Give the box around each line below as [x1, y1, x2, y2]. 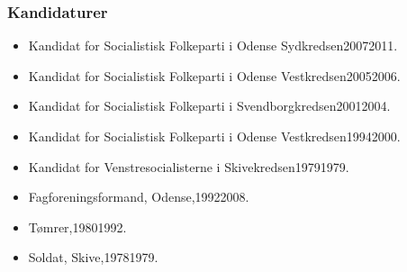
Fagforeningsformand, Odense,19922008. [28, 187, 249, 206]
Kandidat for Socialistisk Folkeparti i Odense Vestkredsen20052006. [28, 66, 401, 85]
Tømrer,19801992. [28, 217, 127, 236]
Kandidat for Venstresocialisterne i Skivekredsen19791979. [28, 157, 349, 176]
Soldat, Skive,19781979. [28, 248, 158, 267]
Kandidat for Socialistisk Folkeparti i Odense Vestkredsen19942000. [28, 127, 401, 145]
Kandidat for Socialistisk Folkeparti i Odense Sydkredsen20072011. [28, 36, 398, 55]
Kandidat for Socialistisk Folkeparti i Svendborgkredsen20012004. [28, 96, 391, 115]
